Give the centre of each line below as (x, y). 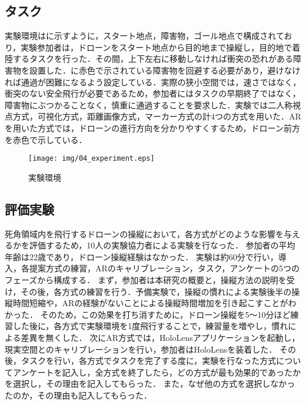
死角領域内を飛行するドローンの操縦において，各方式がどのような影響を (144, 233)
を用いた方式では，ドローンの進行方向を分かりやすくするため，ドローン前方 (152, 127)
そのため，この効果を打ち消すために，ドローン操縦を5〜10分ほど (165, 314)
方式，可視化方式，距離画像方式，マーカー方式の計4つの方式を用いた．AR (157, 116)
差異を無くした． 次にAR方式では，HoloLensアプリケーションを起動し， (160, 337)
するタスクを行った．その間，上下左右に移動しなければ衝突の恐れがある (153, 59)
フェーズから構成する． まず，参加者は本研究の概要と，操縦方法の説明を (146, 279)
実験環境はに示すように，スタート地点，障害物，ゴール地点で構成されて (144, 36)
